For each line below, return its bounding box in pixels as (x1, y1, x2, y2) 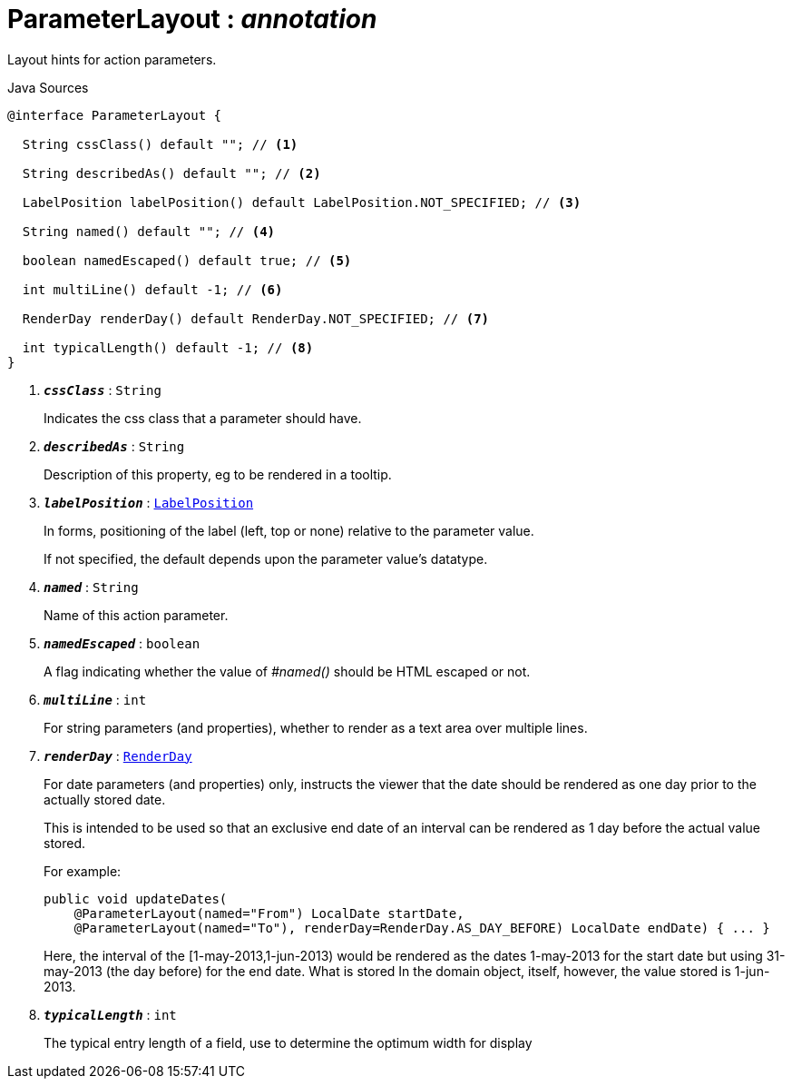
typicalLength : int (44, 1006, 177, 1022)
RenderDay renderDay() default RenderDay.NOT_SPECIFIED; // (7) (22, 311, 490, 326)
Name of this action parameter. (44, 607, 229, 623)
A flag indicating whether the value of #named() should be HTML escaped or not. (44, 663, 531, 679)
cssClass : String (44, 381, 161, 398)
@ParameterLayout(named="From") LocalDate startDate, (73, 905, 464, 921)
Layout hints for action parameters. (7, 51, 217, 67)
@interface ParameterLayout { (7, 107, 222, 123)
